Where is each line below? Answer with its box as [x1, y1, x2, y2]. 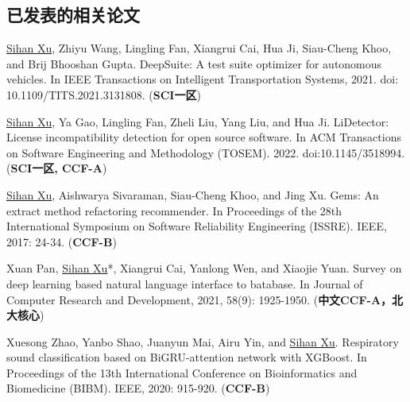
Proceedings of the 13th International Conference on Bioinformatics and [6, 364, 358, 381]
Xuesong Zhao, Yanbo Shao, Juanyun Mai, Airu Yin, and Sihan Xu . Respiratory [6, 333, 399, 350]
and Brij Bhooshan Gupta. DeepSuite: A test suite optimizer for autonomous [6, 55, 382, 72]
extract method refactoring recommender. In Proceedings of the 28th [6, 202, 342, 218]
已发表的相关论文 [6, 2, 140, 27]
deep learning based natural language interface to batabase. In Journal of [6, 275, 363, 292]
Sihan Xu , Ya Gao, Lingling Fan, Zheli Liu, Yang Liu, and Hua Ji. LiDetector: [6, 113, 389, 129]
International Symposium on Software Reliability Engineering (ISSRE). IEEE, [6, 218, 387, 234]
